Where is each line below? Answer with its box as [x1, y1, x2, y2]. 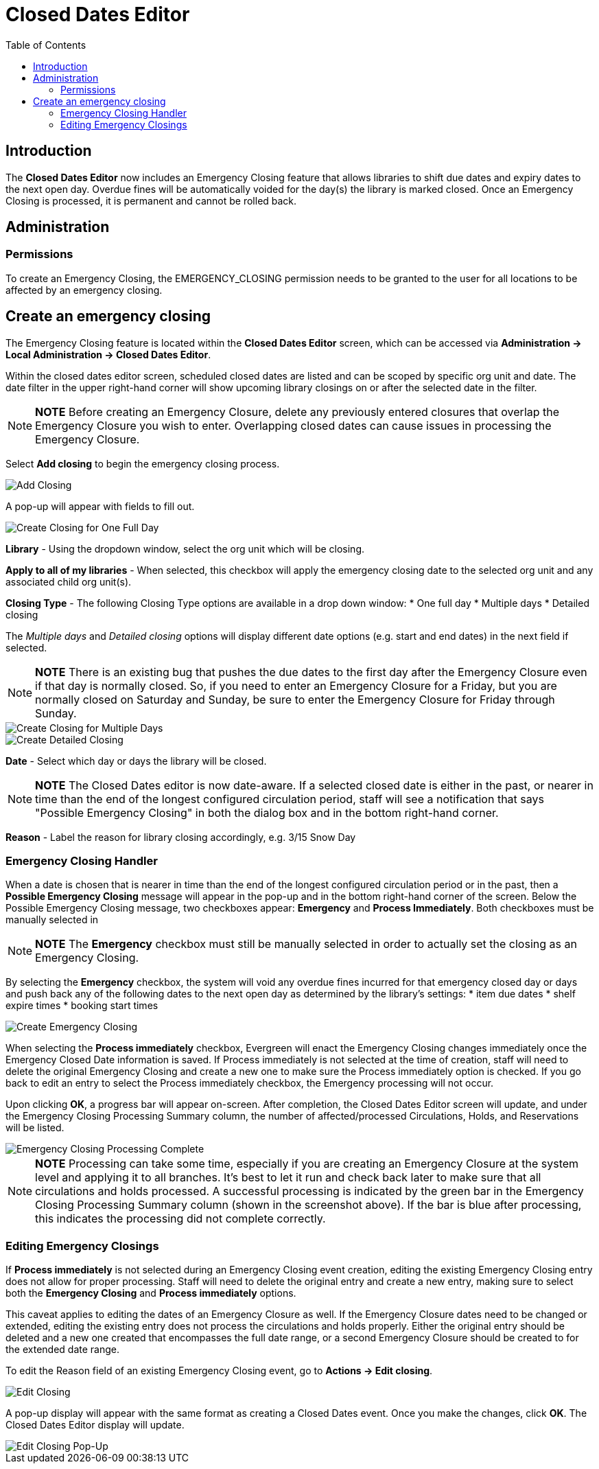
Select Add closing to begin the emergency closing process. [5, 457, 280, 470]
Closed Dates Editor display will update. [5, 1419, 185, 1431]
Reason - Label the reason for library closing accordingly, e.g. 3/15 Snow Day [5, 831, 356, 843]
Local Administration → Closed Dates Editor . [5, 348, 211, 360]
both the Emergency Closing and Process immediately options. [5, 1287, 296, 1299]
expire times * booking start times [5, 999, 158, 1012]
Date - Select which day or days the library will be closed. [5, 754, 267, 767]
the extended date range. [5, 1343, 120, 1356]
